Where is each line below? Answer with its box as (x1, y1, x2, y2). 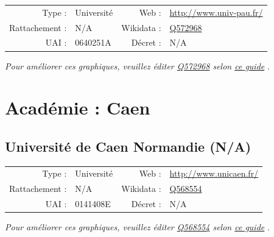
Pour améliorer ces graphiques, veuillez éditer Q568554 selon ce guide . (5, 221, 270, 233)
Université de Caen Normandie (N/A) (5, 136, 251, 155)
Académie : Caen (5, 95, 150, 120)
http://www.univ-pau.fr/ (169, 5, 263, 18)
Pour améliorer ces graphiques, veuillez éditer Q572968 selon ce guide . (5, 59, 270, 72)
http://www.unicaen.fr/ (169, 167, 259, 180)
